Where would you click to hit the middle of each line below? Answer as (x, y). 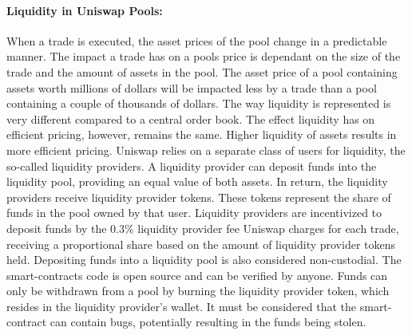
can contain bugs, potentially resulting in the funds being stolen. (208, 322)
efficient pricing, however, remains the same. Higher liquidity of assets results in (202, 134)
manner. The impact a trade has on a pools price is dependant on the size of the (204, 56)
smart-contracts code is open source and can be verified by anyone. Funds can (197, 275)
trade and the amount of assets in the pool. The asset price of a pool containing (202, 71)
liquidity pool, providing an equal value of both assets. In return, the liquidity (197, 181)
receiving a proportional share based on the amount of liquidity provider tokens (201, 244)
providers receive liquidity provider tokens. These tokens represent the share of (199, 197)
